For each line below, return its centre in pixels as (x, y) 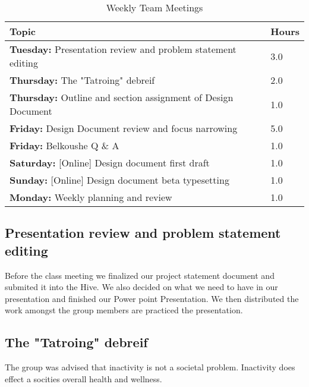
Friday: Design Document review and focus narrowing (124, 128)
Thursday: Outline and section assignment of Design (122, 97)
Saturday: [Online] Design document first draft (110, 163)
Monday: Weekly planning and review (91, 197)
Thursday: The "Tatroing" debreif (82, 80)
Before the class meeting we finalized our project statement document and (140, 275)
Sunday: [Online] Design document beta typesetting (119, 180)
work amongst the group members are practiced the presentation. (124, 310)
